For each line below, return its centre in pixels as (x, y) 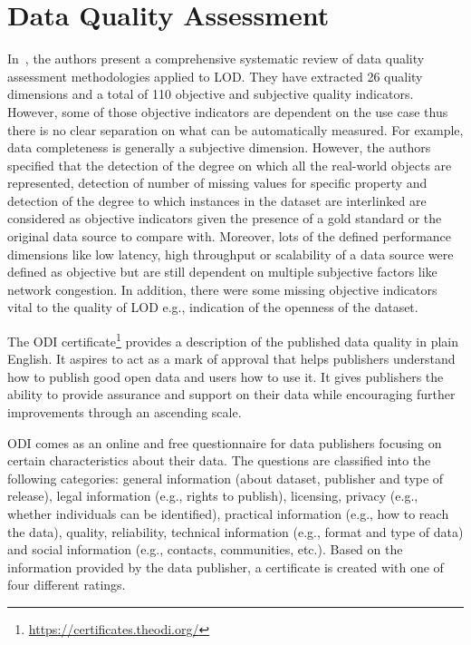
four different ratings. (67, 585)
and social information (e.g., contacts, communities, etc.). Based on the (205, 549)
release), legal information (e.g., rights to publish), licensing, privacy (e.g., (213, 496)
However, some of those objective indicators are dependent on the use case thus (228, 111)
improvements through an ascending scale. (125, 412)
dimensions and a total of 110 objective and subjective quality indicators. (211, 94)
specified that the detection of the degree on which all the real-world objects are (230, 165)
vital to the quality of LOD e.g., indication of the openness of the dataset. (213, 307)
